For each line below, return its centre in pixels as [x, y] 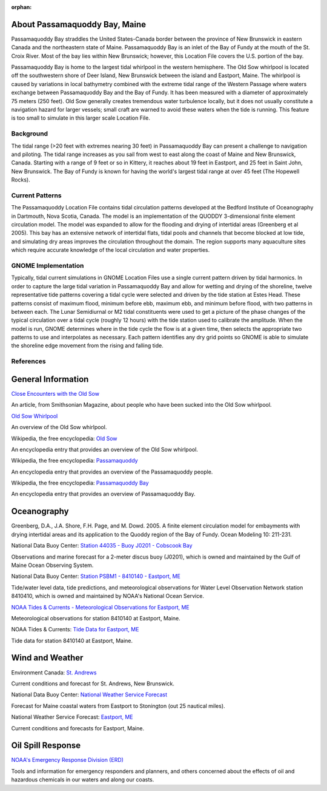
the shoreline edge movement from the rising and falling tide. [87, 345]
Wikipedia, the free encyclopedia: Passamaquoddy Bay [80, 483]
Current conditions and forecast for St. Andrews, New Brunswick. [93, 684]
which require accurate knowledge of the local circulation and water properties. [111, 250]
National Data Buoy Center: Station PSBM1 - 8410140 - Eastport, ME [96, 576]
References [28, 361]
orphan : [21, 7]
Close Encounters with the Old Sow [55, 393]
